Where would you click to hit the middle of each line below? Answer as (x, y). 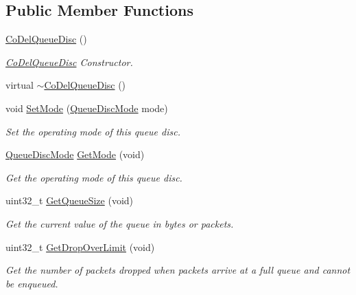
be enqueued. (32, 283)
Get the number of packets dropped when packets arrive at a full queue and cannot (178, 270)
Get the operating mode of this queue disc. (94, 177)
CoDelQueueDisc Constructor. (69, 62)
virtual (20, 85)
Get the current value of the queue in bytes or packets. (120, 223)
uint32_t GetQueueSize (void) (70, 200)
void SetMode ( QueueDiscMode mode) (87, 108)
